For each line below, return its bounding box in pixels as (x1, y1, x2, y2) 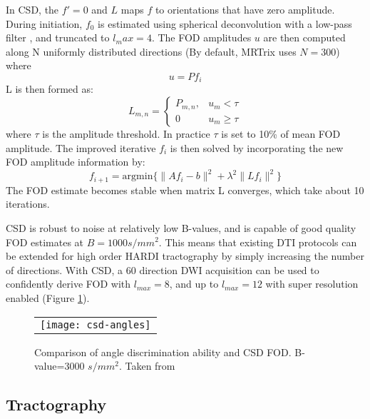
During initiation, (6, 16, 83, 31)
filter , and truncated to (6, 30, 110, 45)
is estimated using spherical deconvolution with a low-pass (98, 16, 352, 31)
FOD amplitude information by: (6, 154, 145, 169)
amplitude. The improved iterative (6, 140, 156, 155)
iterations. (6, 196, 50, 211)
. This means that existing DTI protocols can (158, 234, 357, 249)
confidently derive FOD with (6, 276, 131, 291)
